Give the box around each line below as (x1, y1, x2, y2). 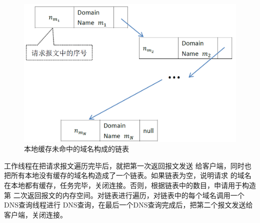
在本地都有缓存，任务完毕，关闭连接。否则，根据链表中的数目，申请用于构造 (4, 179, 256, 190)
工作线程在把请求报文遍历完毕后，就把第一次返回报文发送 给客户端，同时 (4, 160, 244, 170)
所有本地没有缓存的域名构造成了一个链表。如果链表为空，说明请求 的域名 (10, 170, 251, 180)
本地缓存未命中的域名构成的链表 (24, 143, 129, 154)
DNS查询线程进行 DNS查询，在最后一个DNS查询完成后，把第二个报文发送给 (4, 199, 253, 210)
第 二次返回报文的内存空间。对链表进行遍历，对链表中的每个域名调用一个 (4, 189, 244, 200)
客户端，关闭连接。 (4, 209, 67, 219)
